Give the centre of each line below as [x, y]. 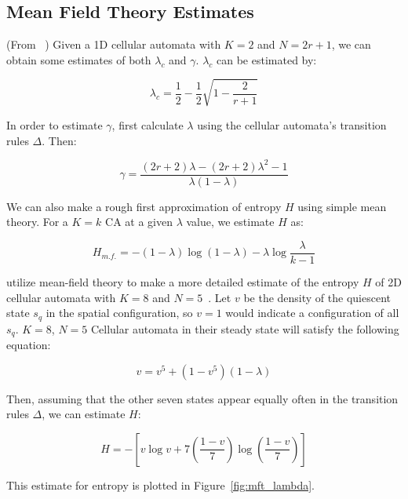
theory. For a [37, 222]
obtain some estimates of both [79, 59]
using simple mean [342, 206]
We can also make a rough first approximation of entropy [144, 206]
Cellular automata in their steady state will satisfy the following [245, 328]
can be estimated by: [267, 59]
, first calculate [148, 124]
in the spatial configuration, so [119, 313]
